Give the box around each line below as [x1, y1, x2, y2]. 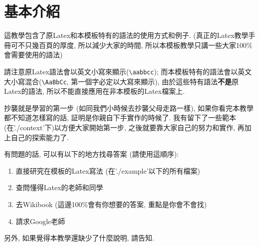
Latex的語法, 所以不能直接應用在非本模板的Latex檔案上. [4, 86, 185, 96]
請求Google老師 [15, 216, 65, 226]
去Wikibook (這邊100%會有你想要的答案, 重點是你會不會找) [15, 199, 207, 209]
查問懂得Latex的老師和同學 [15, 182, 103, 193]
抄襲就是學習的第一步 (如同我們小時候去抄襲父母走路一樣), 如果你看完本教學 [4, 102, 254, 113]
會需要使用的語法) [4, 49, 63, 60]
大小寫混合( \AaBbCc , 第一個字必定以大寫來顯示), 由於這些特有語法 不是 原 [4, 76, 239, 86]
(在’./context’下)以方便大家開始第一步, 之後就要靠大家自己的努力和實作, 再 [4, 122, 245, 132]
